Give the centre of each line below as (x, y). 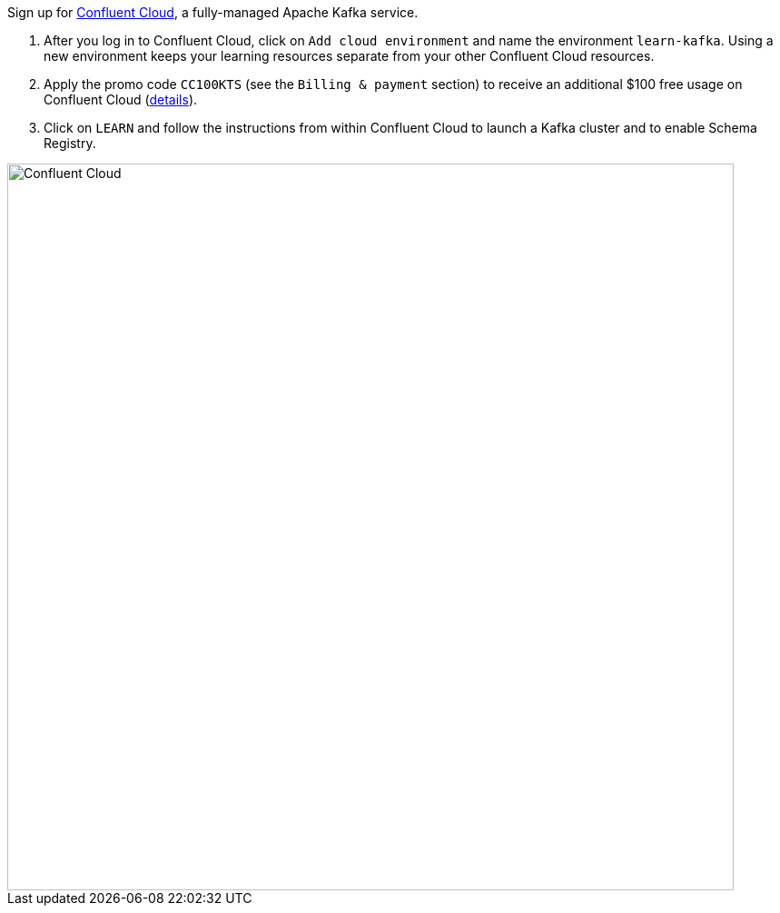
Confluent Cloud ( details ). (121, 99)
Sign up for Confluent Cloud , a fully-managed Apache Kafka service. (213, 12)
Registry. (70, 143)
